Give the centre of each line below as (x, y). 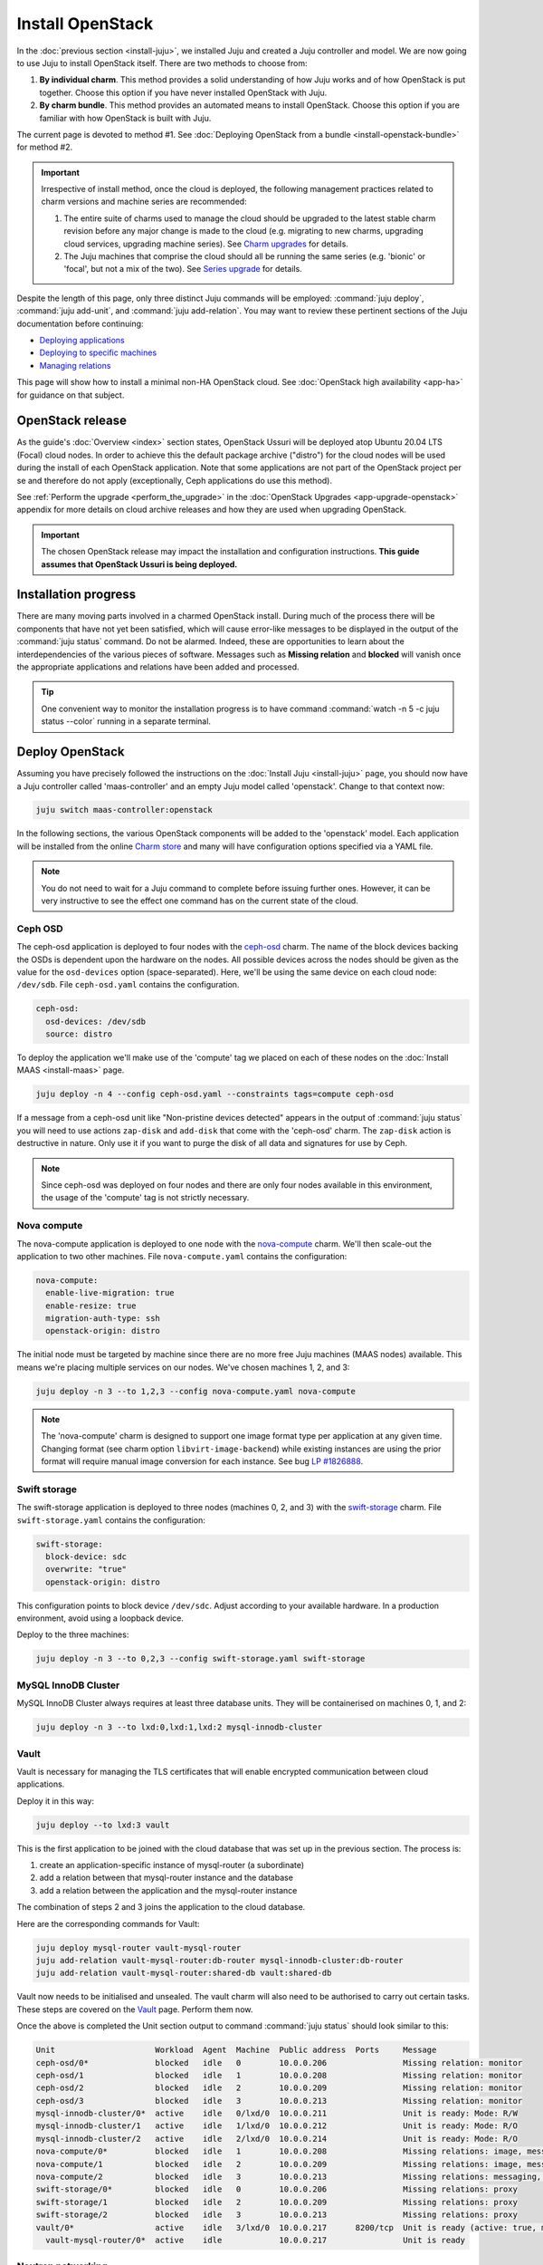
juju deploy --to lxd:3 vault (103, 1825)
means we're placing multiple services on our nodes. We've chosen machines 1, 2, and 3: (183, 1367)
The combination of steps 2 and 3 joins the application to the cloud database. (161, 1907)
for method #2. (44, 147)
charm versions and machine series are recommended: (144, 202)
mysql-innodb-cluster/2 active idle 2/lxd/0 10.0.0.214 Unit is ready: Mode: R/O (276, 2139)
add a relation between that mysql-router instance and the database (167, 1878)
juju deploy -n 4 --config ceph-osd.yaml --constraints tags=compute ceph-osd (214, 1094)
